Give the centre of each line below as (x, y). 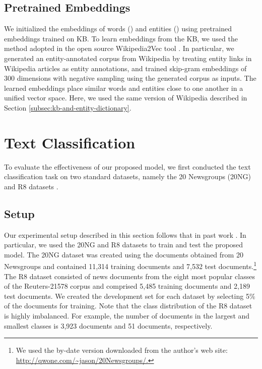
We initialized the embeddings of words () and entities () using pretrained (118, 29)
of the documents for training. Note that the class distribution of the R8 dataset (128, 306)
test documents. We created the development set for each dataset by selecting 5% (130, 296)
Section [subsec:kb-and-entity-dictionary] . (68, 107)
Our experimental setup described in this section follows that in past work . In (125, 234)
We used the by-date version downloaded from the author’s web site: (122, 350)
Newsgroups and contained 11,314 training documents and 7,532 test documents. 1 (130, 266)
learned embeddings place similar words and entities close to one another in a (124, 88)
